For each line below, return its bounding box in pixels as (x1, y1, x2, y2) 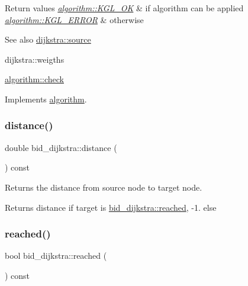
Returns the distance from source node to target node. (5, 181, 202, 193)
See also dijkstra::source (5, 33, 91, 46)
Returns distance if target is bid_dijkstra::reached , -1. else (5, 201, 217, 213)
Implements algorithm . (5, 92, 87, 105)
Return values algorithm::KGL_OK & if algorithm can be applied (5, 2, 244, 14)
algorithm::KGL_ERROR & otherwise (5, 13, 144, 25)
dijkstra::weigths (5, 53, 65, 65)
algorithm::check (5, 73, 64, 85)
